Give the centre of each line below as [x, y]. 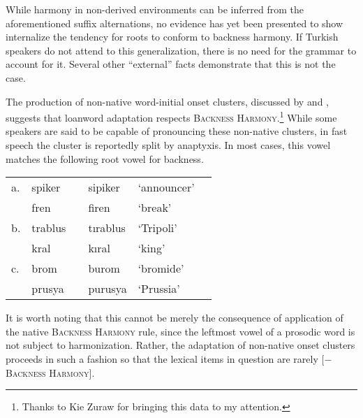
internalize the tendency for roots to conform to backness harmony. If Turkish [172, 37]
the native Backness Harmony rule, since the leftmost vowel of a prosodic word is [180, 331]
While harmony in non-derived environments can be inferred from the [155, 9]
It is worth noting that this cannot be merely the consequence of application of [175, 318]
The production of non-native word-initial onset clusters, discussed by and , [168, 101]
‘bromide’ [161, 268]
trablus [49, 228]
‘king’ [151, 248]
